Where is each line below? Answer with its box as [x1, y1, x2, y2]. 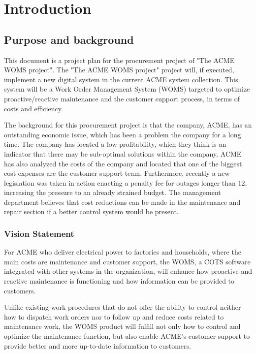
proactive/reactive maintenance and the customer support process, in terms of [4, 93, 240, 103]
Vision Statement [4, 227, 74, 239]
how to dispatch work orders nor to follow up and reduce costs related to [4, 311, 224, 322]
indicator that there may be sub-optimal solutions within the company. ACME [4, 148, 242, 159]
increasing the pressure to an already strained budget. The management [4, 187, 221, 197]
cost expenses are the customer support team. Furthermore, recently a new [4, 168, 230, 178]
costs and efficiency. [4, 103, 63, 113]
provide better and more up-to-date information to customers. [4, 340, 191, 351]
